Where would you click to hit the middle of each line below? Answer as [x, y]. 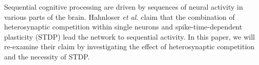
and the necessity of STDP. [47, 56]
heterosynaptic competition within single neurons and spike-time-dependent [123, 27]
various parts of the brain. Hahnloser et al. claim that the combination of [119, 17]
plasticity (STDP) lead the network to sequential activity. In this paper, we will [129, 36]
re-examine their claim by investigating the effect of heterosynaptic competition [129, 46]
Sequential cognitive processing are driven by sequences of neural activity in [124, 7]
